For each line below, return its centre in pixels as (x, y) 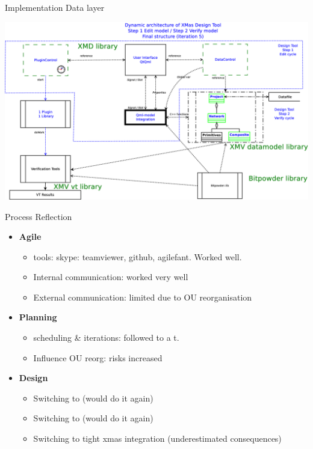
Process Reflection (39, 216)
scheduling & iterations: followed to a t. (106, 338)
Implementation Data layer (55, 7)
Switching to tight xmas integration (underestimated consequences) (157, 438)
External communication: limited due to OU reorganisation (143, 297)
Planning (38, 317)
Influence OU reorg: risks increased (98, 357)
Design (33, 378)
